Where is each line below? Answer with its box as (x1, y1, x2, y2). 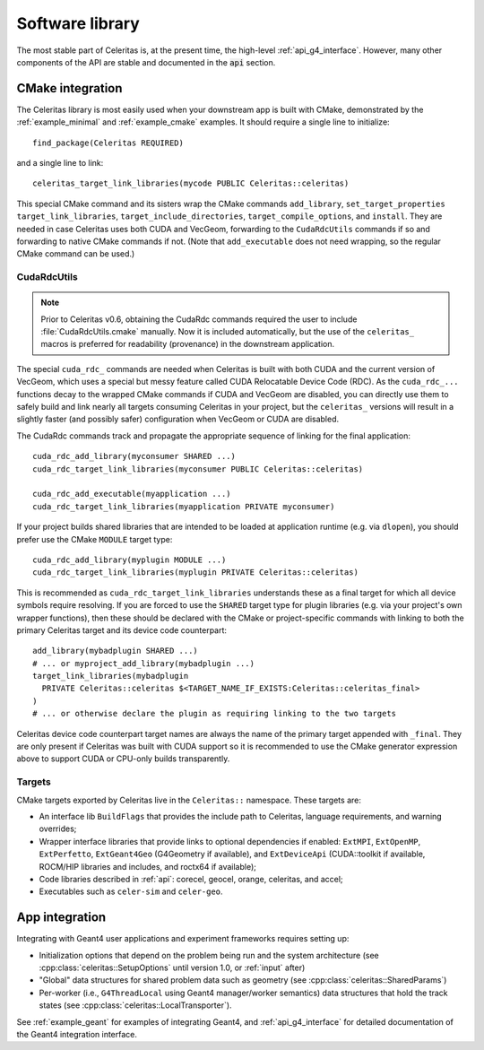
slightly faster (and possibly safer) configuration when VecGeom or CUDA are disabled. (16, 413, 340, 425)
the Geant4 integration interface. (16, 1028, 138, 1039)
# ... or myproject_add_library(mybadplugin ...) (32, 658, 255, 668)
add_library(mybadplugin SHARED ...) (32, 646, 199, 656)
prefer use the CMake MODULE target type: (16, 534, 173, 544)
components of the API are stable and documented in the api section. (16, 56, 276, 67)
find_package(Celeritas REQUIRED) (32, 137, 184, 148)
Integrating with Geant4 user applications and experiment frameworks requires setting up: (16, 933, 350, 944)
